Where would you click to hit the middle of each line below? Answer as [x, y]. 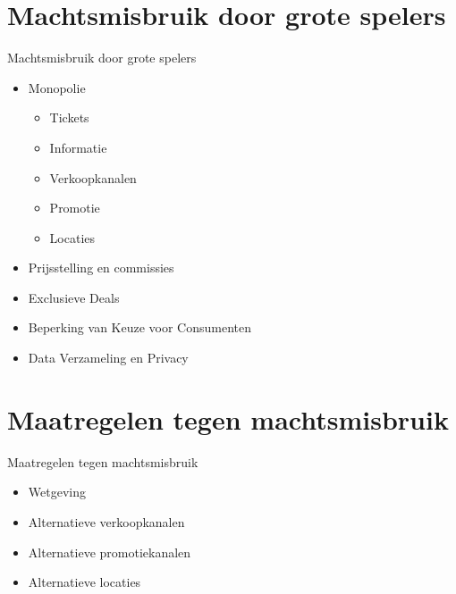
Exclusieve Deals [74, 297]
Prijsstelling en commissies [101, 268]
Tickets [69, 117]
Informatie [78, 147]
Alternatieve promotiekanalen [110, 552]
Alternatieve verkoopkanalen [106, 521]
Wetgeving [57, 492]
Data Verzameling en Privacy [108, 358]
